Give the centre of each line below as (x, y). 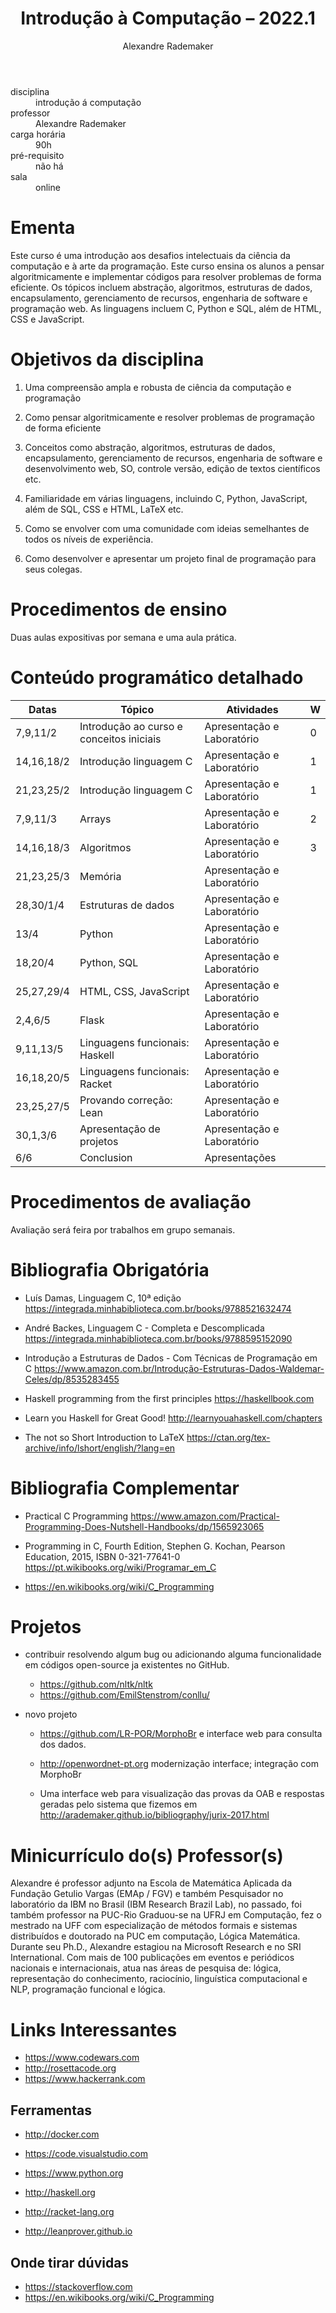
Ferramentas (51, 2110)
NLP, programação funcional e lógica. (88, 1989)
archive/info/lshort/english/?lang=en (100, 1448)
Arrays (95, 819)
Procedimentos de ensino (119, 609)
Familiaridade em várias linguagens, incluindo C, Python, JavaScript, (166, 498)
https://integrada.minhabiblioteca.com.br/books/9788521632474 (158, 1308)
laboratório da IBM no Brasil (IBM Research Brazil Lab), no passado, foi (156, 1904)
